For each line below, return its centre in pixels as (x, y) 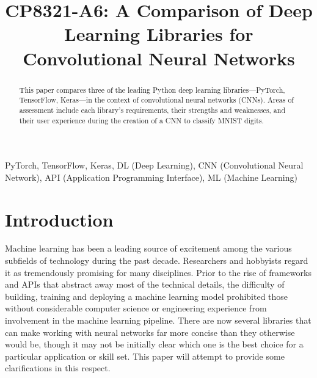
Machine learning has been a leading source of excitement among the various (148, 248)
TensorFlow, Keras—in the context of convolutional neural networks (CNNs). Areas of (156, 100)
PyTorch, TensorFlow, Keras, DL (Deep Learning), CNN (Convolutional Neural (154, 165)
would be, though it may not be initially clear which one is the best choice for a (154, 344)
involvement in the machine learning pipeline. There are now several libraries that (158, 320)
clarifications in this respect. (58, 368)
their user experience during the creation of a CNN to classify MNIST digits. (141, 120)
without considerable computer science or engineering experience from (136, 308)
